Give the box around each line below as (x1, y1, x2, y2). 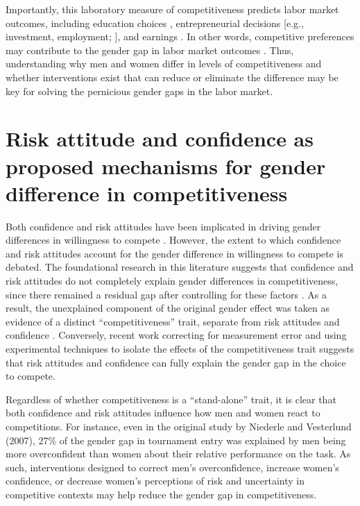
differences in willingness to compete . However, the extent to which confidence (6, 233, 341, 247)
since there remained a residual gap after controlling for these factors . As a (6, 287, 327, 301)
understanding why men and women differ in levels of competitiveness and (6, 56, 322, 71)
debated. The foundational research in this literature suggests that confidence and (6, 260, 354, 274)
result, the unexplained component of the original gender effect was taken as (6, 301, 329, 315)
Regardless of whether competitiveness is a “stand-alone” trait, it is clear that (6, 391, 336, 406)
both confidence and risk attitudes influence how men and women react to (6, 405, 320, 420)
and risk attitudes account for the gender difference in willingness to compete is (6, 246, 344, 260)
